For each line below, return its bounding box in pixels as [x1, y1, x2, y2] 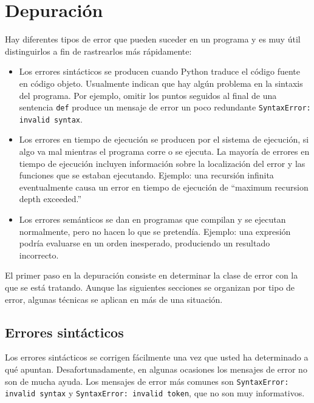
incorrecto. [19, 248, 59, 261]
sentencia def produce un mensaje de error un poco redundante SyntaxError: [19, 101, 311, 113]
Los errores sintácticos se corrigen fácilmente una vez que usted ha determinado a [5, 351, 309, 364]
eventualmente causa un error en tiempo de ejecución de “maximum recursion [19, 180, 309, 193]
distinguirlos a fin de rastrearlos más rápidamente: [5, 44, 192, 57]
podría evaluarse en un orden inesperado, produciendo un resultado [19, 237, 270, 249]
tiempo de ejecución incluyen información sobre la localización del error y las [19, 157, 305, 169]
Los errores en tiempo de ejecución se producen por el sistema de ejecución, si [19, 133, 309, 146]
